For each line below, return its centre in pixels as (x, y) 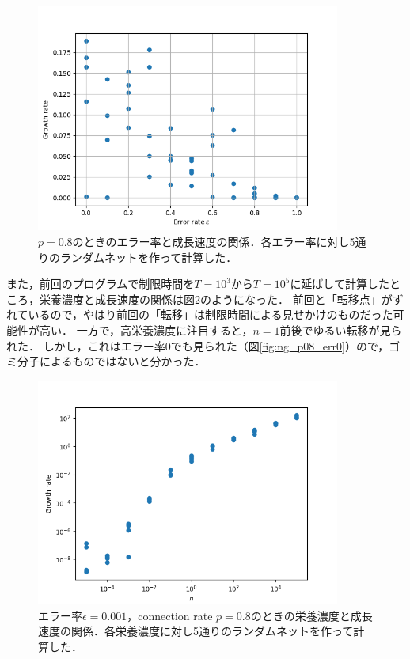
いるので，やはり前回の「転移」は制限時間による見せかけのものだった (211, 314)
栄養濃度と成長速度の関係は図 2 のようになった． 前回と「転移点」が (216, 299)
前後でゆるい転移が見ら (341, 330)
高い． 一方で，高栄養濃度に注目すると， (146, 330)
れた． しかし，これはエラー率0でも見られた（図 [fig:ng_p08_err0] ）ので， (198, 345)
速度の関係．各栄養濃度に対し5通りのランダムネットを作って (196, 631)
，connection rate (170, 615)
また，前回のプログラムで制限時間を (101, 284)
